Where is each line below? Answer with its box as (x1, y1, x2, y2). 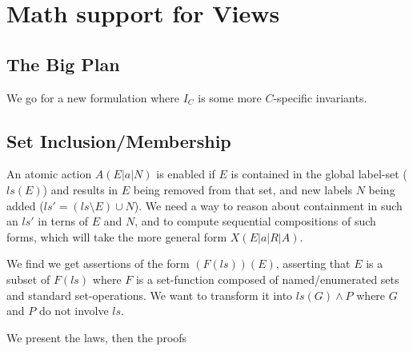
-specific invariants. (273, 89, 367, 106)
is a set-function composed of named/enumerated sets (135, 270, 399, 287)
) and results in (42, 181, 118, 197)
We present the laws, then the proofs (6, 329, 187, 345)
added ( (6, 197, 44, 213)
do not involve (38, 302, 109, 319)
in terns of (38, 213, 88, 229)
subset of (6, 270, 50, 287)
